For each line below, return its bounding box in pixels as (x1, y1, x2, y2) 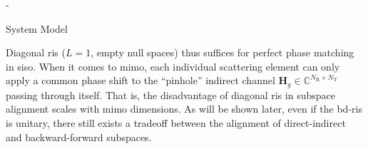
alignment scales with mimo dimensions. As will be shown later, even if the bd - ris (6, 101, 362, 116)
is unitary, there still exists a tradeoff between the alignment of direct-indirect (6, 115, 346, 130)
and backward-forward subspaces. (6, 129, 152, 144)
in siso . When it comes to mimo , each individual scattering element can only (6, 58, 340, 73)
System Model (6, 21, 68, 36)
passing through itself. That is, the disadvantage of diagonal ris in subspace (6, 87, 335, 102)
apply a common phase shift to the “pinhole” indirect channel (6, 73, 275, 88)
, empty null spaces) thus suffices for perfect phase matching (91, 45, 354, 60)
